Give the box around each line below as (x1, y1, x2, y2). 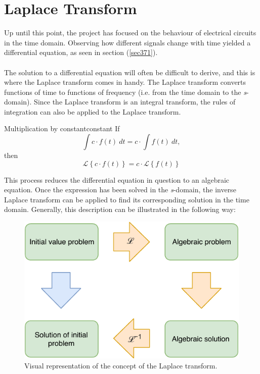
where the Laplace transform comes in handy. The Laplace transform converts (4, 77, 246, 87)
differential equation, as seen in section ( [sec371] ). (4, 47, 158, 58)
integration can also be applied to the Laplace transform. (4, 106, 181, 117)
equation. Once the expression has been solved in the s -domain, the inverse (4, 184, 236, 195)
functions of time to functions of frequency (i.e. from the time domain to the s (4, 86, 246, 97)
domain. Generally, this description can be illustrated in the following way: (4, 204, 236, 215)
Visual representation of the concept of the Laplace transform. (24, 360, 218, 370)
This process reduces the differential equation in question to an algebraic (4, 174, 230, 185)
